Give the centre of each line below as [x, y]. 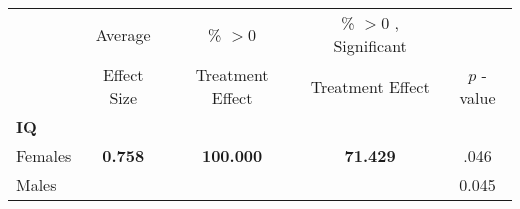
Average [123, 34]
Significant [370, 45]
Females [44, 155]
